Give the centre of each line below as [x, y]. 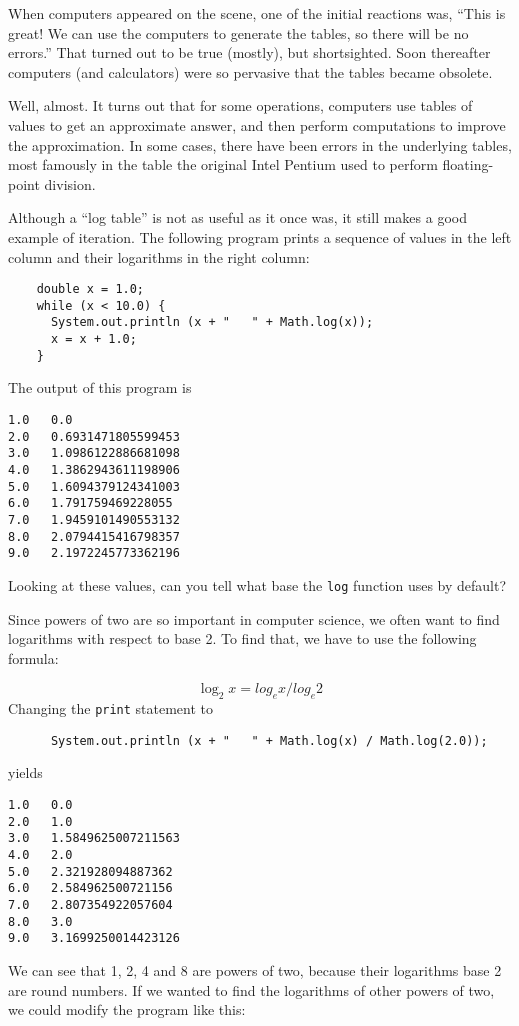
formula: [33, 657]
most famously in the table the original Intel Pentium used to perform [223, 164]
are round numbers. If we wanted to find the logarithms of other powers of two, [251, 989]
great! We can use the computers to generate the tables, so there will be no [238, 32]
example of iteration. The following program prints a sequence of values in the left [260, 236]
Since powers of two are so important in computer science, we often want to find [254, 618]
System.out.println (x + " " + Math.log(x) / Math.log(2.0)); [269, 740]
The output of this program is [100, 387]
